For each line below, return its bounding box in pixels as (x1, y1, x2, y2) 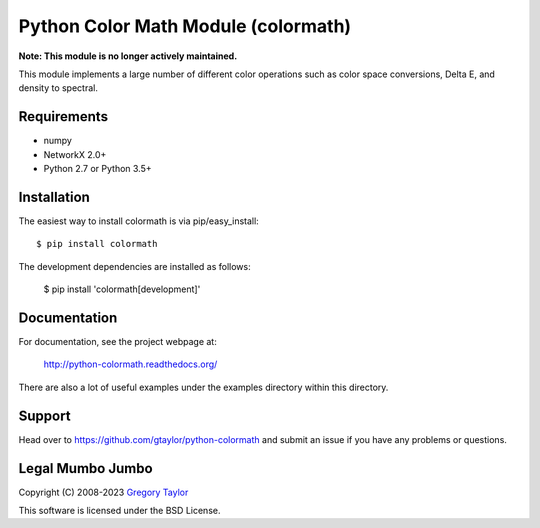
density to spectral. (18, 82, 99, 94)
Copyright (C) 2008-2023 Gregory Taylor (18, 486, 189, 498)
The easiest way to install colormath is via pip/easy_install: (18, 215, 259, 227)
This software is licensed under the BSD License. (18, 504, 221, 516)
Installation (18, 188, 90, 205)
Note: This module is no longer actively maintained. (18, 50, 238, 62)
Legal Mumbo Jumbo (18, 460, 154, 477)
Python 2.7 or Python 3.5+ (43, 163, 152, 175)
